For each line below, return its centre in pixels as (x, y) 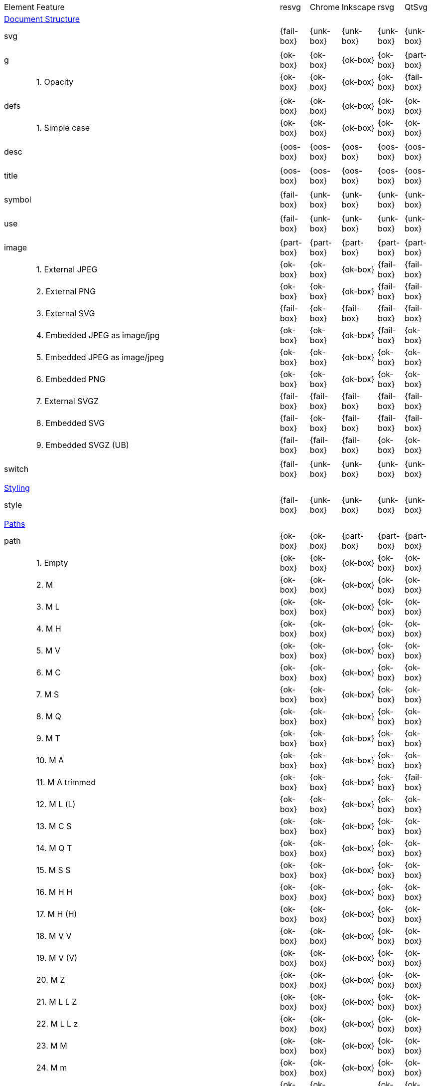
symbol (18, 200)
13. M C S (54, 826)
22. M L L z (57, 1024)
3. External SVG (66, 313)
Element (19, 7)
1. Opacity (55, 82)
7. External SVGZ (67, 401)
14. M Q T (54, 848)
